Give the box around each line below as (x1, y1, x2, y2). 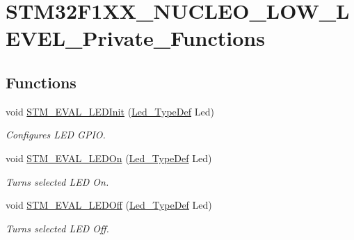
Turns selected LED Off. (6, 221, 109, 235)
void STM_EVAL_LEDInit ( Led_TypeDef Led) (6, 104, 214, 118)
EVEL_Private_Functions (6, 24, 265, 52)
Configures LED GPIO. (6, 127, 106, 142)
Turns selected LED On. (6, 174, 109, 189)
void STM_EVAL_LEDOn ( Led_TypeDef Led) (6, 150, 212, 165)
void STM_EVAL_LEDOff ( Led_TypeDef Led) (6, 198, 212, 212)
